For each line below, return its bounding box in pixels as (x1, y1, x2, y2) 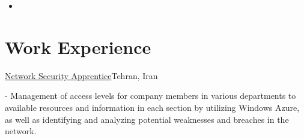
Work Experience (5, 34, 151, 59)
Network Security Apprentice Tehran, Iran (5, 69, 158, 81)
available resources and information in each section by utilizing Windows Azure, (5, 101, 300, 113)
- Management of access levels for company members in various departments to (5, 89, 296, 102)
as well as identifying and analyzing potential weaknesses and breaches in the (5, 113, 289, 125)
